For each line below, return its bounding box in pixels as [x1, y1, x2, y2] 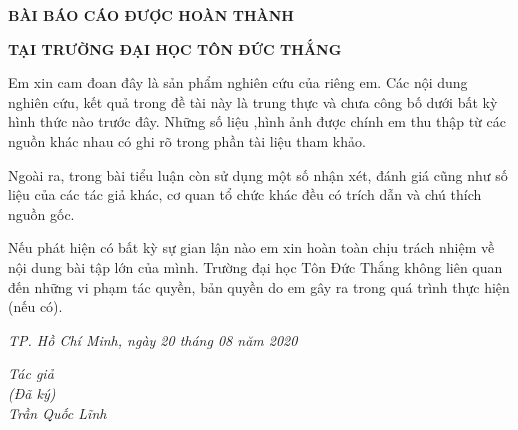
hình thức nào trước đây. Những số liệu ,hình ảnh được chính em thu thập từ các [8, 111, 506, 132]
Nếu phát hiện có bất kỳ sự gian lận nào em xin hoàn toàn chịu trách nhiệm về [8, 237, 495, 258]
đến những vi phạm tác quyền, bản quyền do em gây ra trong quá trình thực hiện [8, 276, 510, 297]
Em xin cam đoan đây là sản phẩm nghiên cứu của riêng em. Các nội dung [8, 72, 468, 93]
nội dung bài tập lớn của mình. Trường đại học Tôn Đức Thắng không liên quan [8, 256, 503, 277]
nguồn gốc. [8, 203, 75, 224]
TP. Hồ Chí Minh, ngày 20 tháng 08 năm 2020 [8, 329, 298, 350]
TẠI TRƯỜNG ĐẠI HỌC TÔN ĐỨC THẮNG [8, 38, 342, 59]
